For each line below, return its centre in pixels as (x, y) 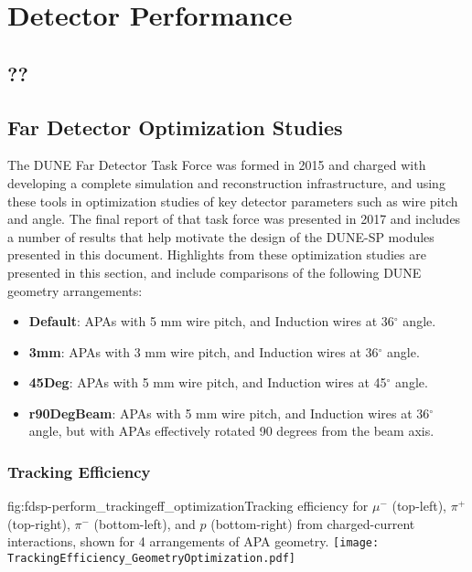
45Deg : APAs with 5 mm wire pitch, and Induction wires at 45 (208, 382)
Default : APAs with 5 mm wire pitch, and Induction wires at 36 (211, 321)
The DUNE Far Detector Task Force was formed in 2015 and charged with (217, 165)
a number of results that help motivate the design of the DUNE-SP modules (221, 236)
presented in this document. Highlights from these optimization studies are (217, 254)
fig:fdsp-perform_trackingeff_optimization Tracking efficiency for (188, 506)
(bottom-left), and (145, 523)
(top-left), (419, 506)
